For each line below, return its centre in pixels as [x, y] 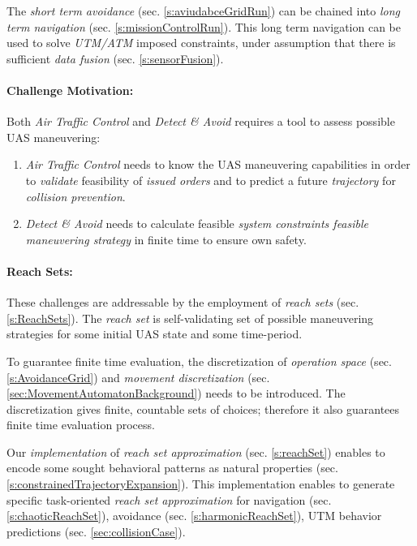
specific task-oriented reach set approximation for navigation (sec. [169, 499]
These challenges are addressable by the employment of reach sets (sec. [183, 302]
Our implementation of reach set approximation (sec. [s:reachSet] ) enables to [196, 451]
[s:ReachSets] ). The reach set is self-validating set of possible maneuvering [190, 318]
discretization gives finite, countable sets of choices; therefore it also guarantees [203, 408]
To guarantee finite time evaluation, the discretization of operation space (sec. [199, 361]
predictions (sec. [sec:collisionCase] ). [96, 531]
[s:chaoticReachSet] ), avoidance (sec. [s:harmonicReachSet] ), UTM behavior [194, 516]
